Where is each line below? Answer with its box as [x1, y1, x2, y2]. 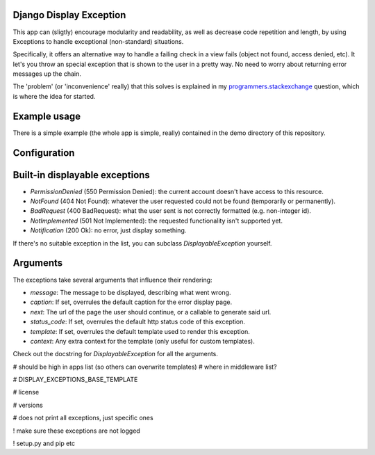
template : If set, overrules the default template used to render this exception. [30, 327, 250, 335]
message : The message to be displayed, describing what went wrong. [30, 288, 231, 296]
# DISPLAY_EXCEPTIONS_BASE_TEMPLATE [12, 376, 138, 384]
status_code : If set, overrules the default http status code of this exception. [30, 317, 246, 326]
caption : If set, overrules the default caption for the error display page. [30, 298, 233, 306]
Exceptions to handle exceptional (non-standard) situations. [12, 37, 184, 45]
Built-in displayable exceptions [12, 169, 151, 181]
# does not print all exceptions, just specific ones [12, 414, 153, 422]
